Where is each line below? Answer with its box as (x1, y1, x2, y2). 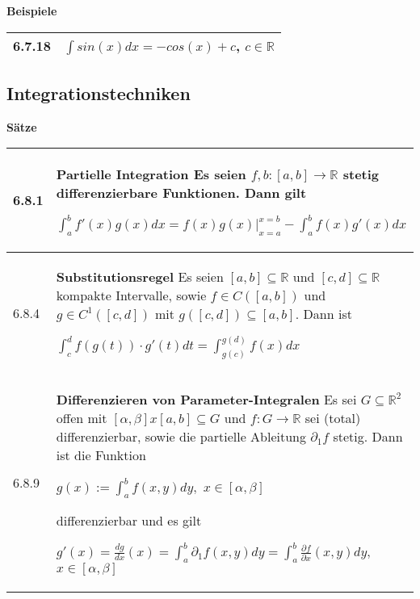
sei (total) (304, 408, 361, 427)
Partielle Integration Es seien (56, 165, 246, 184)
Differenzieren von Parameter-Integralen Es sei (56, 389, 357, 408)
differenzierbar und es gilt (56, 510, 202, 530)
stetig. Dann (333, 426, 403, 446)
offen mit (56, 408, 107, 427)
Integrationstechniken (6, 80, 191, 105)
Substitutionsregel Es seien (56, 266, 224, 286)
